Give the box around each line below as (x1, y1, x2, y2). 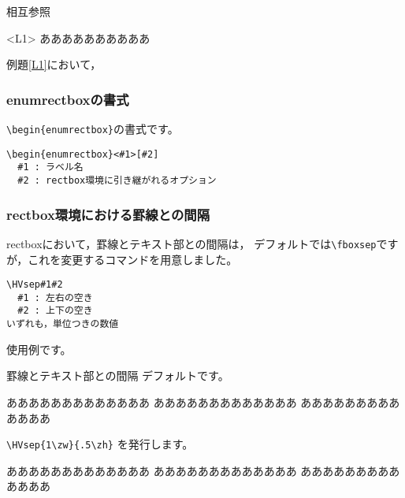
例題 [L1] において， (6, 56, 102, 72)
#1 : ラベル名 (17, 162, 84, 173)
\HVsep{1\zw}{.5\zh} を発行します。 (6, 436, 194, 452)
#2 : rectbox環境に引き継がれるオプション (17, 174, 217, 186)
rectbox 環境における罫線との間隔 (6, 204, 210, 224)
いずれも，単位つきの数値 (6, 318, 119, 330)
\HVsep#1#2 (6, 279, 63, 291)
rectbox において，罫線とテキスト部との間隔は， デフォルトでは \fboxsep (6, 235, 377, 251)
